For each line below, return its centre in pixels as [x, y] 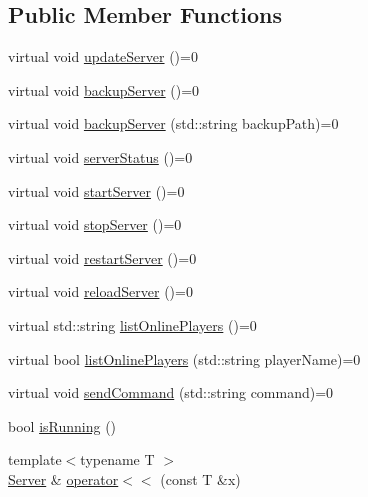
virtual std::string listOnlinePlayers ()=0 [132, 324]
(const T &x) [200, 478]
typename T [117, 459]
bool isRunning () [62, 425]
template [35, 459]
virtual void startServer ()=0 [96, 190]
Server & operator [63, 478]
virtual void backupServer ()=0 [104, 89]
